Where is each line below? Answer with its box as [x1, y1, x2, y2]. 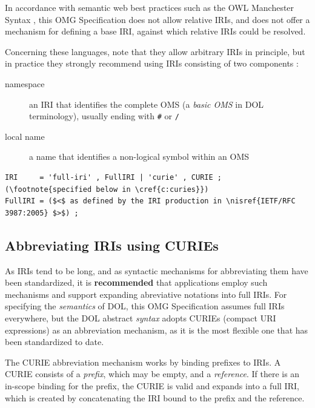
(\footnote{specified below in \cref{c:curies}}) [5, 185, 209, 194]
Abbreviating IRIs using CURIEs [5, 235, 219, 254]
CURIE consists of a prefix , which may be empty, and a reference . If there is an [5, 367, 300, 380]
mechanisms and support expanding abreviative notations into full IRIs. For [5, 288, 287, 300]
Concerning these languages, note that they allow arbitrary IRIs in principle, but [5, 45, 305, 58]
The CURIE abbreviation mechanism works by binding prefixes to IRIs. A [5, 355, 281, 368]
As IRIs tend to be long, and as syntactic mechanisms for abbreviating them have [5, 264, 308, 277]
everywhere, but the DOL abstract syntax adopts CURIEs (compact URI [5, 311, 276, 324]
